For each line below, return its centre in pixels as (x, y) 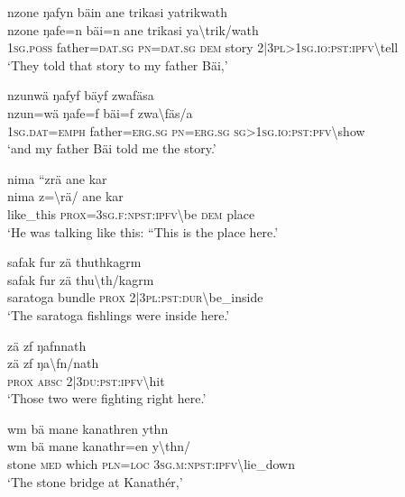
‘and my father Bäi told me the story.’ (112, 148)
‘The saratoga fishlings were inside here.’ (119, 314)
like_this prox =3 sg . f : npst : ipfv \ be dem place (131, 213)
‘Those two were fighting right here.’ (107, 398)
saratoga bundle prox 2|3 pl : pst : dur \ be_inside (135, 297)
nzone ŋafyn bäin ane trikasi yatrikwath (118, 12)
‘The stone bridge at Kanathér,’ (95, 481)
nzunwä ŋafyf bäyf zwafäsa (81, 95)
